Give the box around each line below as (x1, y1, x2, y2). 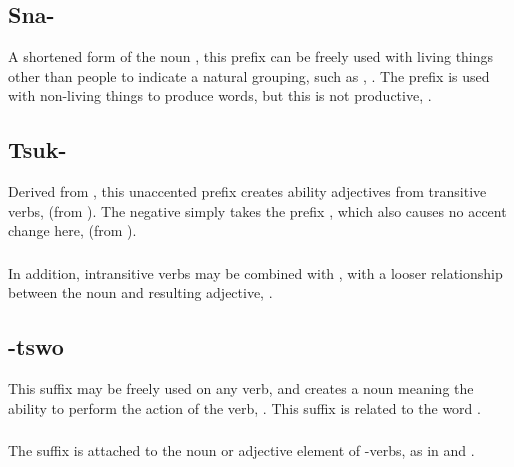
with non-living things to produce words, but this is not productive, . (8, 85, 432, 106)
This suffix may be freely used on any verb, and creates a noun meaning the (8, 378, 474, 399)
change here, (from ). (8, 220, 137, 241)
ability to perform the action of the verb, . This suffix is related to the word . (8, 397, 481, 418)
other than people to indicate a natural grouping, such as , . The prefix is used (8, 65, 490, 86)
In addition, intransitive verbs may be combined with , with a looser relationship (8, 262, 503, 283)
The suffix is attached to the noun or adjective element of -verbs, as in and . (8, 440, 475, 461)
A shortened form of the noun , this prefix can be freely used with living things (8, 46, 494, 67)
